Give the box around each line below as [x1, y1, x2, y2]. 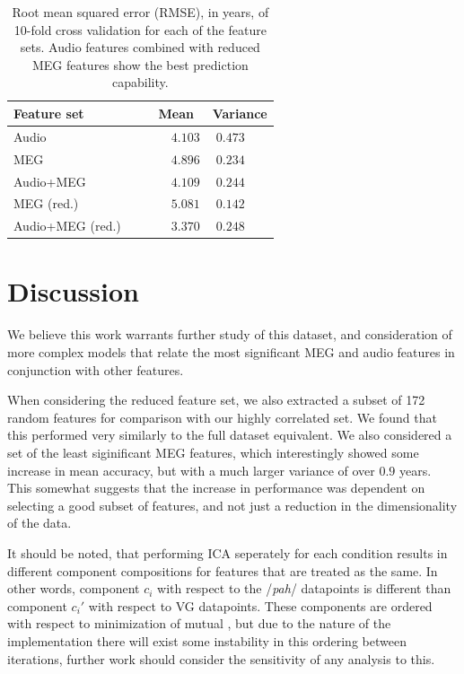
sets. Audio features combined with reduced [20, 38, 260, 57]
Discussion [7, 273, 139, 310]
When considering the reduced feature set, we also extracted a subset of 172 [7, 390, 425, 409]
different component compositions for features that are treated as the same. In [7, 561, 438, 580]
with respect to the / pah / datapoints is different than [157, 579, 451, 598]
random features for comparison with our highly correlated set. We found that [7, 407, 437, 426]
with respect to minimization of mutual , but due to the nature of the [7, 614, 391, 633]
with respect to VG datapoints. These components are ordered [88, 596, 433, 615]
